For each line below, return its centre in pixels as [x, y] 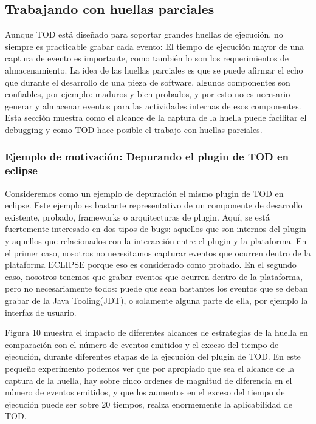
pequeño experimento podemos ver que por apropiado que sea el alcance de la [150, 368]
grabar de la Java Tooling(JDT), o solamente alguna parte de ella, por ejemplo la [156, 300]
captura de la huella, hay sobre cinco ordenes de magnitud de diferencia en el [149, 380]
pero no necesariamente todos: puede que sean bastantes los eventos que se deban [156, 288]
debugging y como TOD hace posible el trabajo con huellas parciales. [134, 129]
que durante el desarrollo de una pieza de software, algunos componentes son [148, 82]
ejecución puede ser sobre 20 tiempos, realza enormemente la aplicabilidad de [149, 404]
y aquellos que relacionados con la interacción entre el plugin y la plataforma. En [156, 241]
